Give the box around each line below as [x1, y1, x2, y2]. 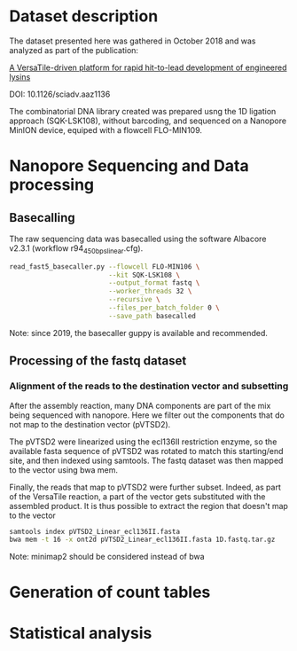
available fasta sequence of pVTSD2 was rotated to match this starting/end [9, 445, 284, 456]
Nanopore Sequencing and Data [9, 156, 250, 176]
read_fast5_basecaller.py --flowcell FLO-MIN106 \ [9, 262, 200, 271]
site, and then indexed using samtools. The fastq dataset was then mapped [9, 455, 284, 466]
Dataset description [9, 6, 159, 27]
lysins [9, 71, 31, 82]
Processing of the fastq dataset [9, 353, 187, 369]
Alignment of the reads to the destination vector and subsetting [9, 380, 289, 392]
